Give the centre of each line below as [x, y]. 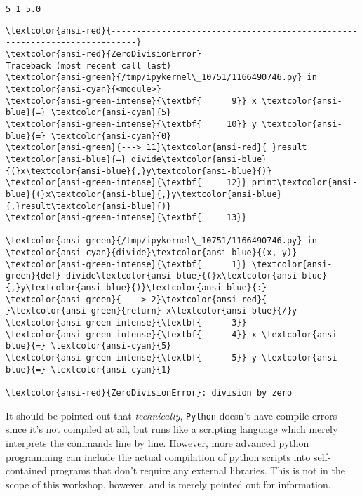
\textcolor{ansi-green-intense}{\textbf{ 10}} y [131, 124]
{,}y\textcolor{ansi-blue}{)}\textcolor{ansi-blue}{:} [136, 288]
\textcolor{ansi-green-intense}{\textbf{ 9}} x [131, 101]
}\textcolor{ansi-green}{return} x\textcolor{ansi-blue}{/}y [152, 311]
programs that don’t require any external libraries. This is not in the [198, 470]
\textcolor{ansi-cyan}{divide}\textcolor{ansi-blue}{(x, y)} [152, 253]
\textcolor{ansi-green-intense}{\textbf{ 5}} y [131, 358]
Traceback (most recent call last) [89, 66]
